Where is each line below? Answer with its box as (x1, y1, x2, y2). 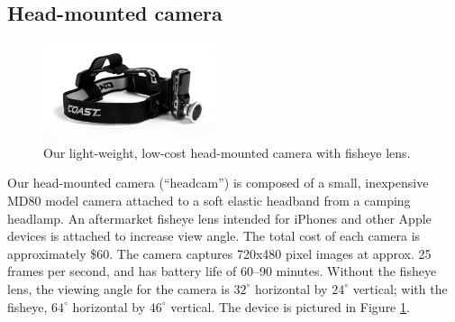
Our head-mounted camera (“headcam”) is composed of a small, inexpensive (7, 173, 429, 192)
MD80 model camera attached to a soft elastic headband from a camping (7, 190, 411, 209)
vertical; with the (352, 279, 448, 298)
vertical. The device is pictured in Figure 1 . (170, 297, 410, 316)
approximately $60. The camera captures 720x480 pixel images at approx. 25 (7, 244, 432, 262)
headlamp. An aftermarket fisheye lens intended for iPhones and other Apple (7, 208, 432, 227)
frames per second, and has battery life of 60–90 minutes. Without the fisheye (7, 262, 437, 281)
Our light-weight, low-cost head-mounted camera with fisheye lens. (43, 143, 411, 161)
